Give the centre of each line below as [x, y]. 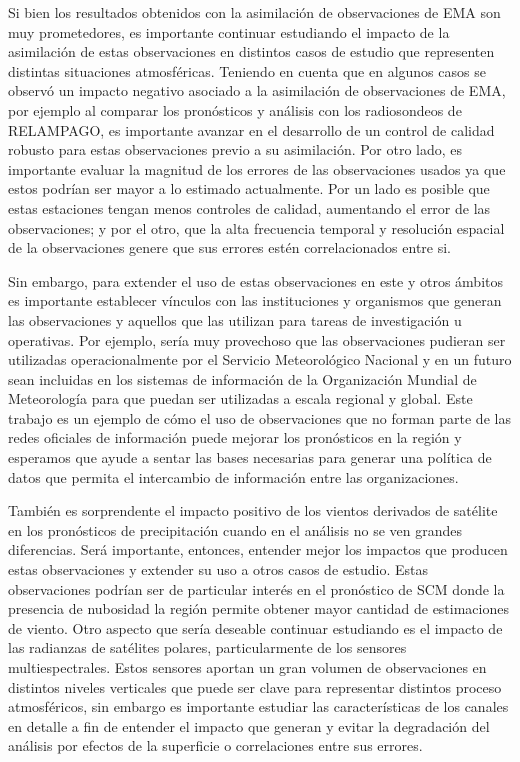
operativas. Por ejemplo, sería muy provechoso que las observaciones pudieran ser [257, 339]
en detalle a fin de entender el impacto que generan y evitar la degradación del [249, 725]
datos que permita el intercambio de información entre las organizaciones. [233, 476]
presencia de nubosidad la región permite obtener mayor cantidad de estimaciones [258, 608]
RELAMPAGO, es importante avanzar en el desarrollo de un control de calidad [251, 129]
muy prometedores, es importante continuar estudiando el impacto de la [229, 31]
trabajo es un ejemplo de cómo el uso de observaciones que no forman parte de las [259, 417]
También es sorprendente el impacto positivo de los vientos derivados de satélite [253, 510]
